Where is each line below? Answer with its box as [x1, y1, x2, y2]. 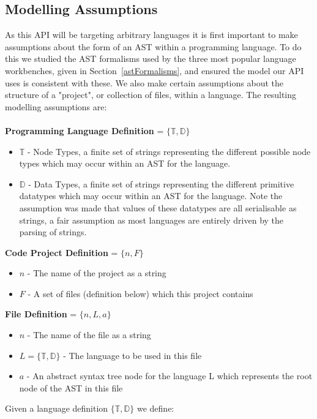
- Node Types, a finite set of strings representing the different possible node [28, 145, 311, 157]
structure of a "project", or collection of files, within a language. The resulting [5, 88, 297, 101]
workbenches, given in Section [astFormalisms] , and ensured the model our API [5, 64, 304, 77]
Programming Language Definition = [5, 124, 164, 137]
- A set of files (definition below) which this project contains [28, 287, 253, 300]
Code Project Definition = [5, 246, 118, 259]
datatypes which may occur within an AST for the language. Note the [19, 189, 283, 202]
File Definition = [5, 308, 77, 320]
